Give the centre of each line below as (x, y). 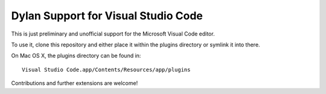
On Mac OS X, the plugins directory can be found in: (76, 56)
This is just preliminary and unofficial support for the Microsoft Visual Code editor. (113, 34)
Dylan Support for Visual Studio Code (107, 16)
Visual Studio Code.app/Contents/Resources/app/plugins (106, 70)
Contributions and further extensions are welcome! (75, 83)
